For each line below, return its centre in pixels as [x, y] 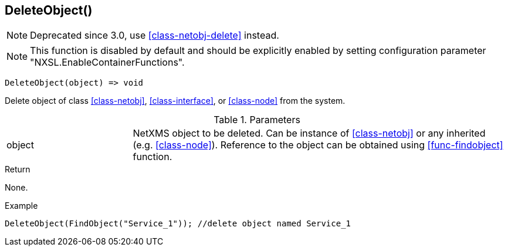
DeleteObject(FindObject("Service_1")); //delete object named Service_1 [178, 224]
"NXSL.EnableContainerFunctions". [107, 62]
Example [21, 206]
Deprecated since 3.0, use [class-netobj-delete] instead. [155, 35]
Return [18, 169]
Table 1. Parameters [257, 120]
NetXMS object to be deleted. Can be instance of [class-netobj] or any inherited [309, 133]
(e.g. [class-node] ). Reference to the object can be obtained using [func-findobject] [318, 145]
